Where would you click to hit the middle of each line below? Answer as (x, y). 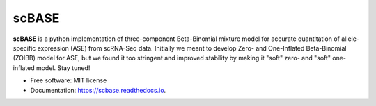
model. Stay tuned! (63, 68)
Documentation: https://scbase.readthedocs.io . (98, 90)
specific (24, 48)
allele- (351, 39)
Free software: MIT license (69, 80)
